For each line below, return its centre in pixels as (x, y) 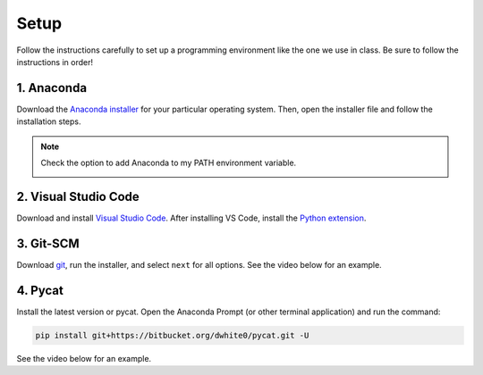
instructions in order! (55, 62)
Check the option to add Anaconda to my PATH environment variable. (169, 163)
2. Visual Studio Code (78, 196)
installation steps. (49, 121)
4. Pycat (40, 290)
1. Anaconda (52, 88)
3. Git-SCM (48, 243)
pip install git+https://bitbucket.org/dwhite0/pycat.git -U (172, 335)
